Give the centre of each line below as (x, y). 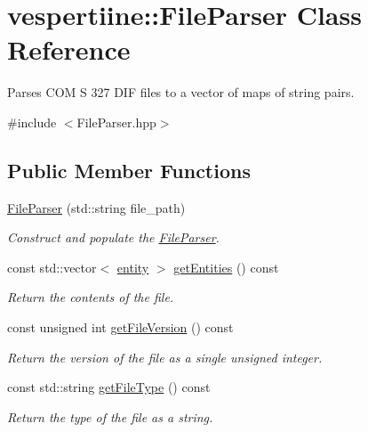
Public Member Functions (129, 170)
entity (133, 267)
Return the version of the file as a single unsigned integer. (165, 357)
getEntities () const (226, 267)
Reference (69, 49)
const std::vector (52, 267)
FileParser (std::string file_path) (96, 207)
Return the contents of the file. (91, 297)
